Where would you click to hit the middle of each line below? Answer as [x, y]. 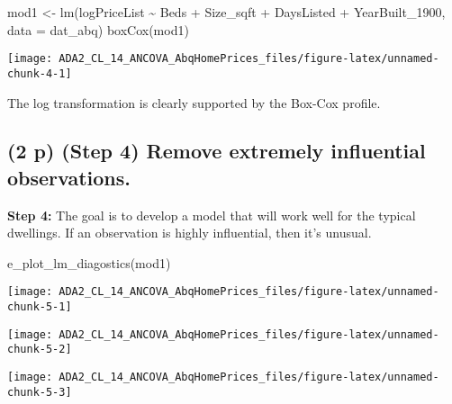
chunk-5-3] [40, 392]
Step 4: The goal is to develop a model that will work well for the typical [212, 215]
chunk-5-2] [40, 350]
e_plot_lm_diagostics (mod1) [89, 262]
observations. [69, 177]
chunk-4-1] [40, 73]
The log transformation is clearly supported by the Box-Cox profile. [194, 102]
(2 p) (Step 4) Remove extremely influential [217, 151]
